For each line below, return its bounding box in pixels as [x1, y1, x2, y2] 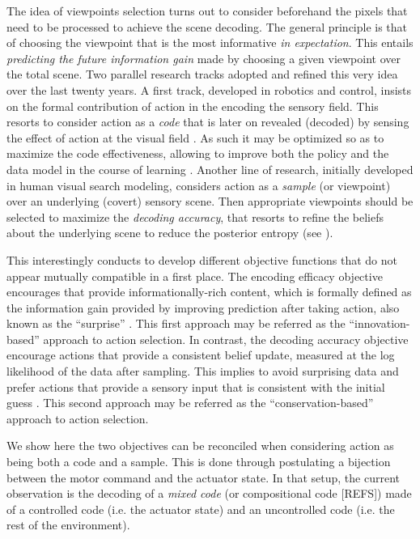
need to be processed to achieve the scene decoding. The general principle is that [6, 18, 408, 35]
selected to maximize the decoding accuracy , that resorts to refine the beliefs [6, 208, 384, 225]
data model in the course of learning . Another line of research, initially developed [6, 160, 414, 177]
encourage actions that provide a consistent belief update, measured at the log [6, 346, 395, 363]
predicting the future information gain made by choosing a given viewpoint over [6, 49, 401, 66]
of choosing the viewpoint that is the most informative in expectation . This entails [6, 34, 414, 51]
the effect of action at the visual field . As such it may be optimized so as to [6, 129, 384, 146]
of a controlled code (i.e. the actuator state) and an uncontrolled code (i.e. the [6, 500, 395, 517]
